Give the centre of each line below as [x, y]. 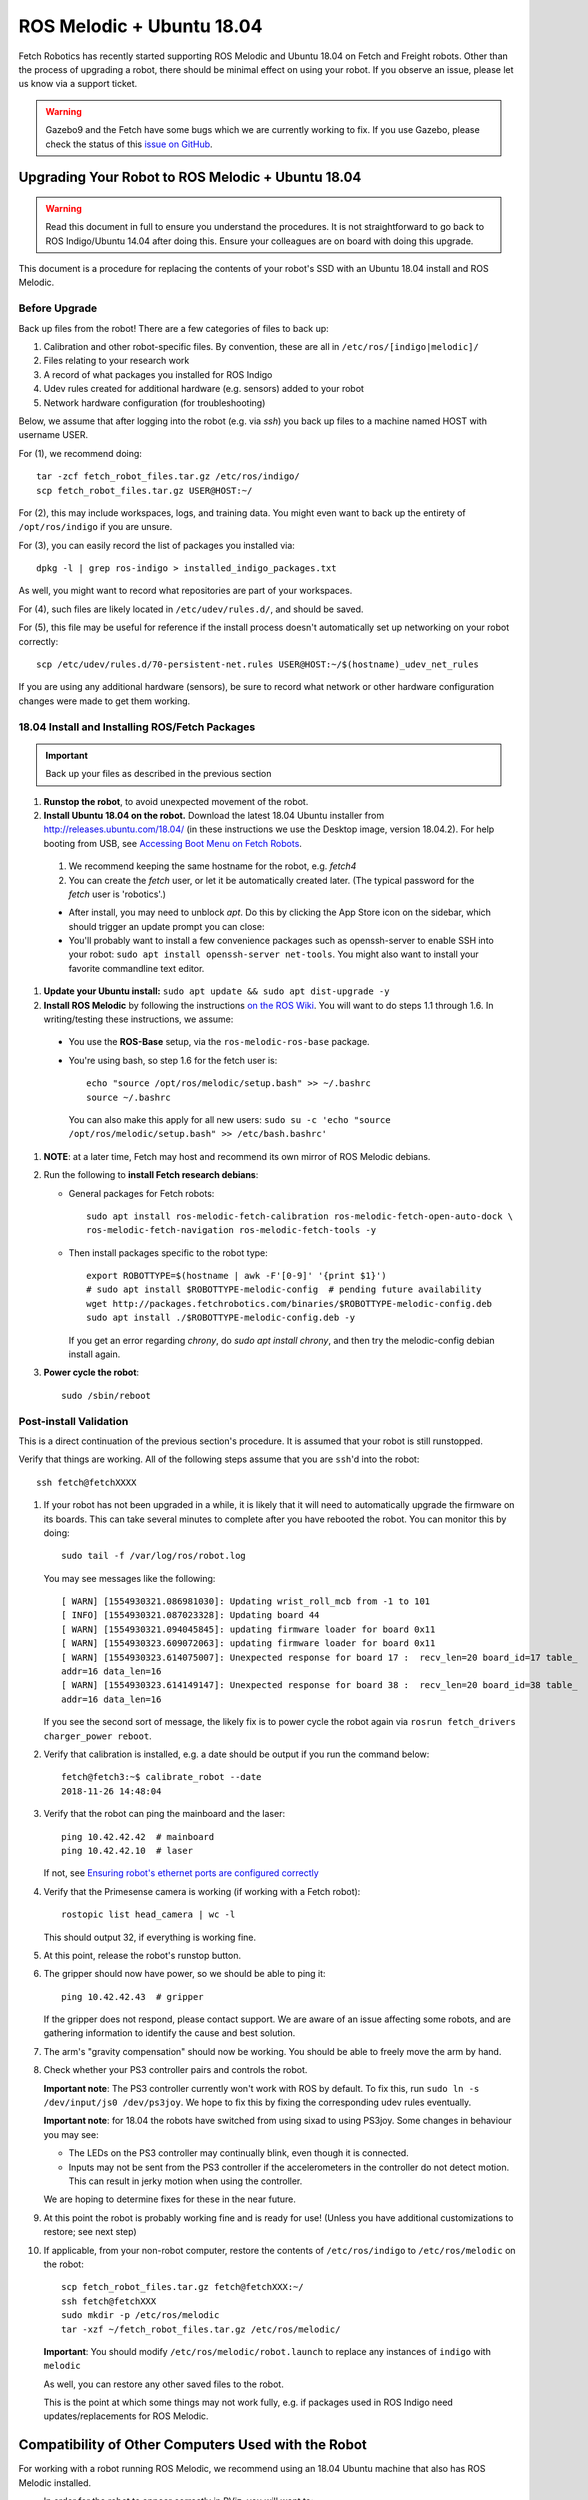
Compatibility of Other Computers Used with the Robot [192, 2445]
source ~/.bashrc [128, 1097]
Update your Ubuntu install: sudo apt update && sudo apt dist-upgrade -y [216, 991]
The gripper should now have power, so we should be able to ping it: [184, 1974]
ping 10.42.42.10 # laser [127, 1850]
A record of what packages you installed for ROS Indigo [158, 374]
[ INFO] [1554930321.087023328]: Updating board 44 [190, 1615]
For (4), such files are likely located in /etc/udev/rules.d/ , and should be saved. [191, 609]
